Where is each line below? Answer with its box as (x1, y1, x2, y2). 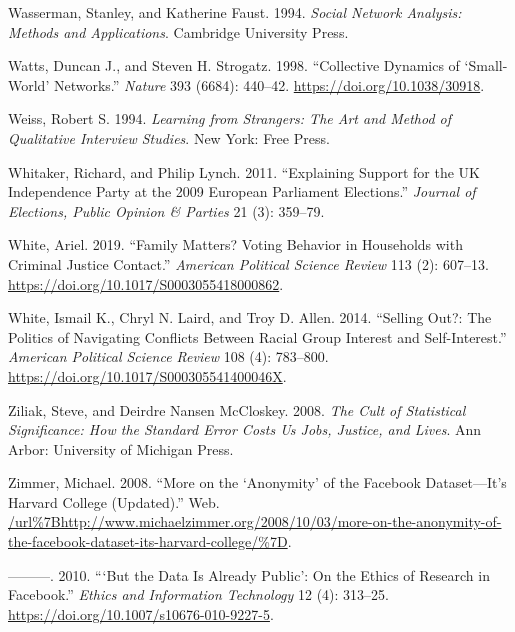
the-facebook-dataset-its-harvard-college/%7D (8, 531, 288, 552)
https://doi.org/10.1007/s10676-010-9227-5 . (8, 603, 274, 624)
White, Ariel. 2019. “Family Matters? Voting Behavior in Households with (8, 234, 463, 255)
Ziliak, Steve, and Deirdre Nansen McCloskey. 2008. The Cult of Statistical (8, 399, 466, 420)
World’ (8, 74, 50, 95)
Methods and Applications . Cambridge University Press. (8, 21, 349, 42)
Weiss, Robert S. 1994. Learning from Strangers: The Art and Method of (8, 108, 452, 129)
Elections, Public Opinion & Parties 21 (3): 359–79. (8, 200, 325, 221)
